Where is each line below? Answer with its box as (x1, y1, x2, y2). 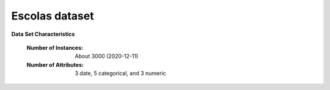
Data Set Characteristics (11, 30, 75, 38)
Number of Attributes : (26, 61, 84, 68)
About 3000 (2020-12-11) (75, 52, 139, 60)
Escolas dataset (11, 9, 94, 22)
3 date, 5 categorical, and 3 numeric (75, 70, 166, 77)
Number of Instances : (26, 44, 84, 51)
